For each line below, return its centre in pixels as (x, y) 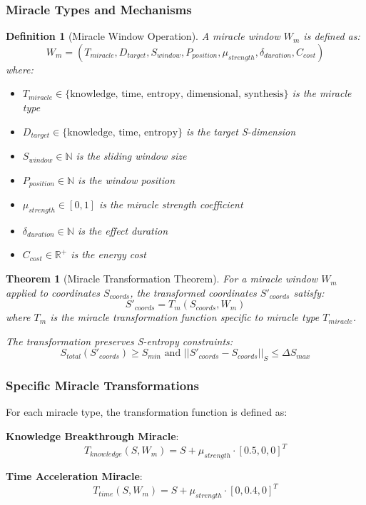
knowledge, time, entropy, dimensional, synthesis (177, 95)
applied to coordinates (53, 292)
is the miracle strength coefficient (171, 204)
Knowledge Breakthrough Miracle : (92, 436)
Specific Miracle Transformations (102, 386)
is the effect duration (123, 230)
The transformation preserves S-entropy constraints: (120, 341)
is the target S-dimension (241, 131)
